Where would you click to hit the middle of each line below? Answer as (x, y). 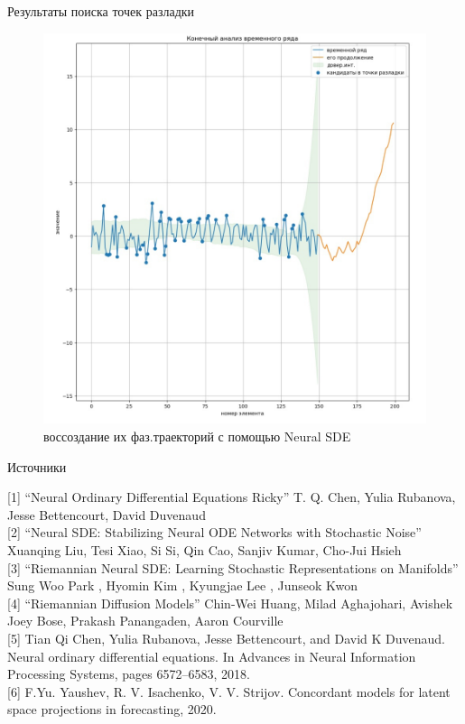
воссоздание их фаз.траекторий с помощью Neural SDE (197, 436)
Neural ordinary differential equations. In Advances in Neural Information (212, 656)
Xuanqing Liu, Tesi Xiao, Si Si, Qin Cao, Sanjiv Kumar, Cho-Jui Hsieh (205, 549)
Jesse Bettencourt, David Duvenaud (107, 514)
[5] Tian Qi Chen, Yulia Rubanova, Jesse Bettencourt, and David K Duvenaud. (226, 638)
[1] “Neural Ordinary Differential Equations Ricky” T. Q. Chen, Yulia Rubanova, (232, 497)
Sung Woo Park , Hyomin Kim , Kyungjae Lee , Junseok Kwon (183, 585)
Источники (37, 466)
